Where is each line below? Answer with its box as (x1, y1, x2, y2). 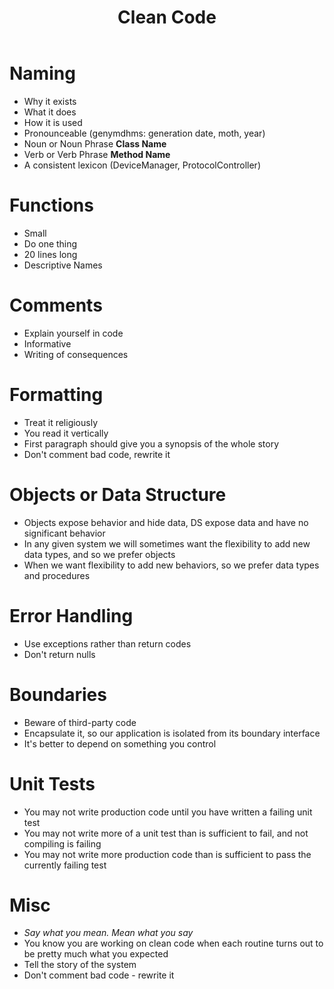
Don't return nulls (23, 648, 96, 660)
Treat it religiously (23, 416, 99, 428)
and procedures (23, 569, 91, 581)
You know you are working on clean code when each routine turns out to (23, 937, 324, 950)
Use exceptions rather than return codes (23, 637, 192, 650)
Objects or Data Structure (9, 483, 227, 506)
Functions (9, 194, 94, 217)
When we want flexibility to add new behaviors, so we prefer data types (23, 559, 320, 571)
